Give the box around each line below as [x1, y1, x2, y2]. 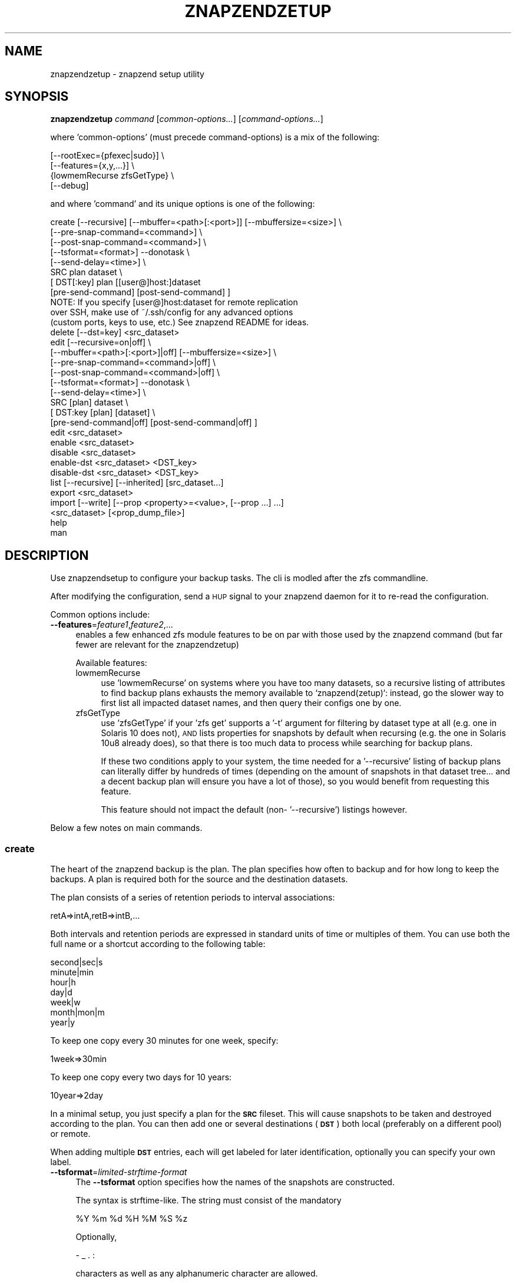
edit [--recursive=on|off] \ [50, 337, 151, 348]
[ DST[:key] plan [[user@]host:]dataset [50, 277, 201, 288]
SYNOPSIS [5, 89, 69, 104]
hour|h [50, 977, 76, 988]
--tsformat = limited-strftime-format [50, 1167, 187, 1178]
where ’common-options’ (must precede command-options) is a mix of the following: [50, 132, 380, 143]
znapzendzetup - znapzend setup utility [50, 68, 204, 79]
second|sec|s [50, 957, 103, 968]
